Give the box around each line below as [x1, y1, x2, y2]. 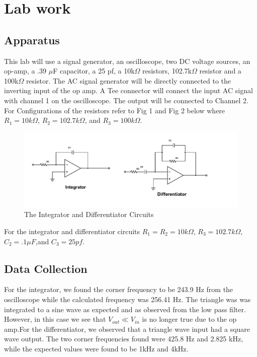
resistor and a [199, 65, 241, 76]
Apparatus [4, 32, 60, 47]
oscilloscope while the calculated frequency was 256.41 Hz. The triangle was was [4, 294, 251, 304]
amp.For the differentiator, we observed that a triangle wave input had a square [4, 323, 250, 334]
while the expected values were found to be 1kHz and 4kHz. [4, 343, 189, 353]
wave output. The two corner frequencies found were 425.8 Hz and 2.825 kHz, [4, 333, 243, 344]
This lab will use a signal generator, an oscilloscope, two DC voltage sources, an [4, 55, 250, 66]
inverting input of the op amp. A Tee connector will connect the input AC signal [4, 85, 253, 96]
